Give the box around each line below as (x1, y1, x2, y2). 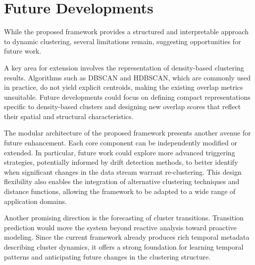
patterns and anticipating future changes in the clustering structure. (4, 251, 211, 262)
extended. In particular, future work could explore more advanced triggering (4, 147, 235, 157)
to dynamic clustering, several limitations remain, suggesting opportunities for (4, 36, 241, 46)
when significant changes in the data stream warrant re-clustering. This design (4, 166, 242, 177)
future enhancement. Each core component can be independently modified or (4, 137, 237, 148)
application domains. (4, 196, 67, 206)
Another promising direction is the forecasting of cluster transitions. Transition (4, 212, 244, 223)
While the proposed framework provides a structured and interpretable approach (4, 26, 249, 37)
